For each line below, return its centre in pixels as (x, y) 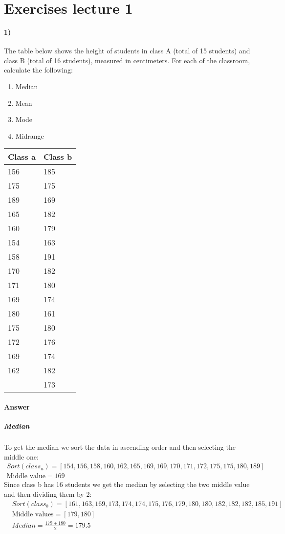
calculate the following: (38, 70)
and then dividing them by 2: (48, 494)
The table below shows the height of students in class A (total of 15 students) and (127, 51)
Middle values (33, 514)
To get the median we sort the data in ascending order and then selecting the (120, 447)
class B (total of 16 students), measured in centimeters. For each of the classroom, (127, 60)
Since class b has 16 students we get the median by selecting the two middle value (127, 484)
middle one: (21, 456)
